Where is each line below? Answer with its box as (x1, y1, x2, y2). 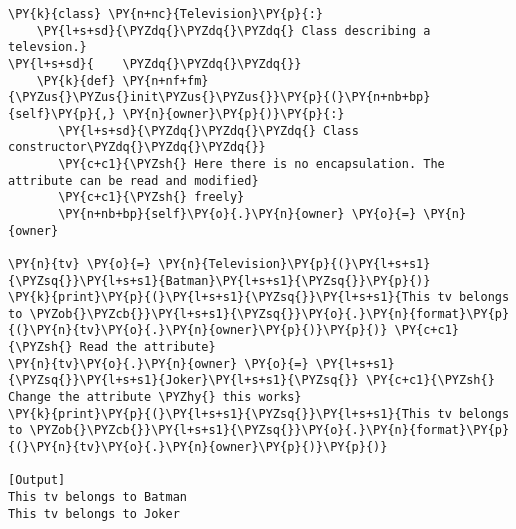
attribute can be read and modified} (8, 173, 259, 188)
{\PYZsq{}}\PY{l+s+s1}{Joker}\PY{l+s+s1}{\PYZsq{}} (8, 373, 359, 388)
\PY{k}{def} (36, 73, 116, 88)
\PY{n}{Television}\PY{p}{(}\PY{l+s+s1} (158, 256, 431, 271)
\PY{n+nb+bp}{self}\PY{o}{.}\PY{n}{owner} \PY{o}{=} (58, 206, 417, 221)
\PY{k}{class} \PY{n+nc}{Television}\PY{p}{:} (8, 7, 323, 21)
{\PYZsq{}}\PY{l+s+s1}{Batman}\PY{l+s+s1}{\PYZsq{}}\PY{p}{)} (8, 273, 431, 288)
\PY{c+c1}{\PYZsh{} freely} (58, 190, 245, 205)
